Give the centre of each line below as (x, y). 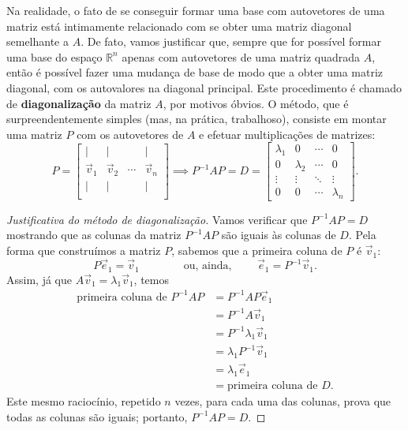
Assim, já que (39, 279)
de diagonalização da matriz (79, 103)
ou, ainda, (208, 266)
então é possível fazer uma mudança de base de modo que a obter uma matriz (195, 72)
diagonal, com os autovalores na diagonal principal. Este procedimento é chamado (204, 87)
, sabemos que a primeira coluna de (257, 251)
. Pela (362, 235)
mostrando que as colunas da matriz (94, 235)
